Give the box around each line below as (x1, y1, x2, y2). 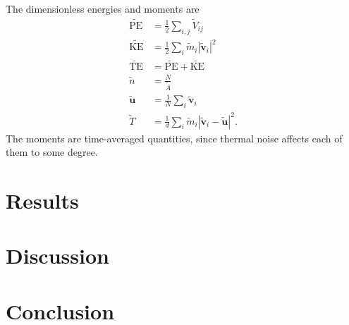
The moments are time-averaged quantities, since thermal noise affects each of (6, 130, 343, 145)
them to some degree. (6, 145, 98, 159)
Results (6, 185, 79, 214)
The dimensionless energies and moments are (6, 1, 200, 16)
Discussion (6, 241, 109, 270)
